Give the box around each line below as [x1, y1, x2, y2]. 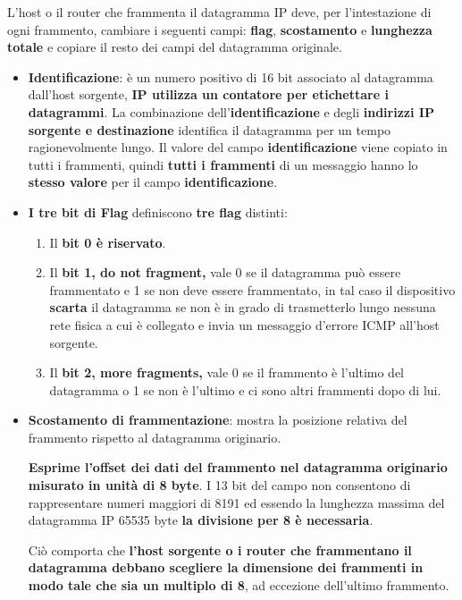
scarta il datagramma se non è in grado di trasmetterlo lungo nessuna [49, 298, 436, 317]
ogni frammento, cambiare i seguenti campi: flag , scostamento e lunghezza [7, 20, 433, 38]
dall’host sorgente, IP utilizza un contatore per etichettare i [28, 85, 389, 104]
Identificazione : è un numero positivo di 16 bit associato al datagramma [28, 67, 433, 86]
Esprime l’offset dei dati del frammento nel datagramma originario [28, 458, 448, 477]
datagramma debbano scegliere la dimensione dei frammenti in [28, 558, 424, 577]
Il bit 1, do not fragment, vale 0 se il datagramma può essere [49, 263, 401, 282]
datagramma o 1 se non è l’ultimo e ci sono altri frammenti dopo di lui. [49, 380, 441, 399]
